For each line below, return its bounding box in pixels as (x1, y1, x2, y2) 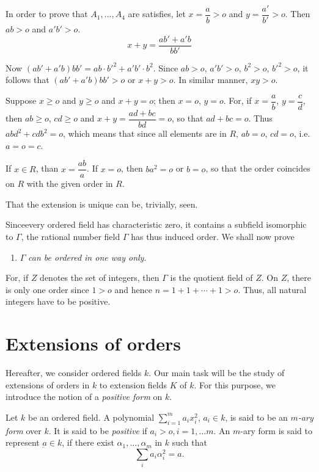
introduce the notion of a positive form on (5, 390, 163, 403)
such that (172, 436, 207, 449)
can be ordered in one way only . (28, 250, 147, 263)
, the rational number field (21, 230, 120, 243)
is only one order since (5, 283, 89, 296)
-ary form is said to (240, 424, 312, 437)
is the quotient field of (170, 271, 253, 284)
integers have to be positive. (5, 295, 111, 308)
